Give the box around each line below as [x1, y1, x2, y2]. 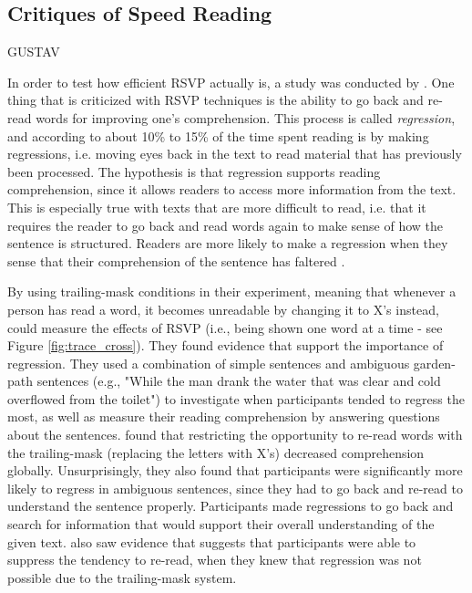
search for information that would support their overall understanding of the [7, 515, 435, 534]
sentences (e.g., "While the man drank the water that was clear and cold [36, 371, 441, 390]
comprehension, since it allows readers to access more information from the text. [7, 180, 457, 199]
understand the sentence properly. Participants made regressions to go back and [7, 496, 454, 515]
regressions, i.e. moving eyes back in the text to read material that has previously [7, 144, 462, 163]
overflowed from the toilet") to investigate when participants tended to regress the [7, 389, 465, 408]
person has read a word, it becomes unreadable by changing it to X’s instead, [7, 299, 439, 318]
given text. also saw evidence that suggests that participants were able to [7, 532, 416, 551]
